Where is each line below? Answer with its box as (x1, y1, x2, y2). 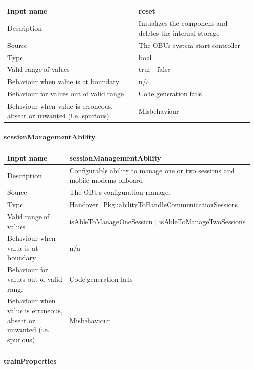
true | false (138, 64, 170, 74)
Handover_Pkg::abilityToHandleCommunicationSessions (69, 199, 238, 209)
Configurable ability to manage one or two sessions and (69, 165, 235, 175)
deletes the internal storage (138, 27, 220, 38)
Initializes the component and (138, 18, 228, 28)
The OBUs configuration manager (69, 187, 171, 197)
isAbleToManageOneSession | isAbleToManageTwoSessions (69, 216, 246, 226)
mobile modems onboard (69, 175, 143, 185)
